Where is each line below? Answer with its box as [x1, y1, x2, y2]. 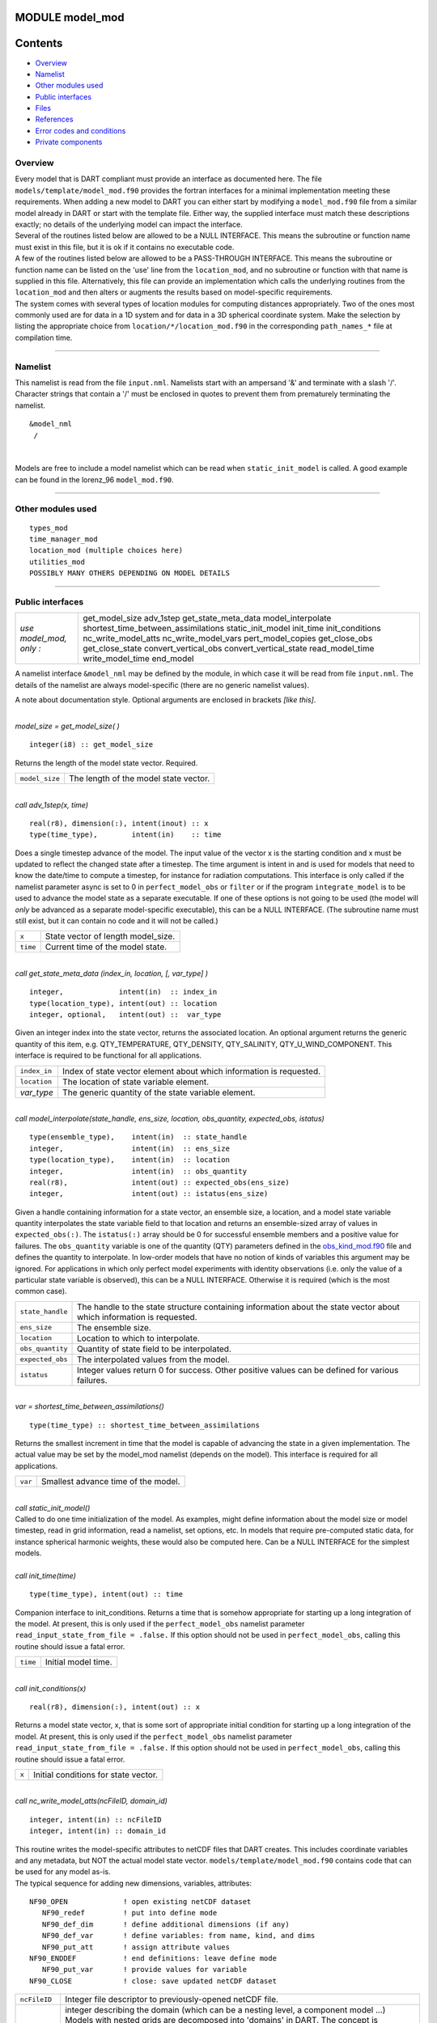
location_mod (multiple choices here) [29, 546, 184, 555]
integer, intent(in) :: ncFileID [29, 1815, 162, 1824]
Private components [35, 138, 103, 147]
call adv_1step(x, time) [15, 799, 89, 809]
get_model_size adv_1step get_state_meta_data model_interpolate [82, 613, 332, 624]
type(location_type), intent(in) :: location [29, 1156, 231, 1164]
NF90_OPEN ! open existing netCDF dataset [29, 1898, 252, 1906]
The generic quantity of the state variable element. [62, 1087, 256, 1098]
